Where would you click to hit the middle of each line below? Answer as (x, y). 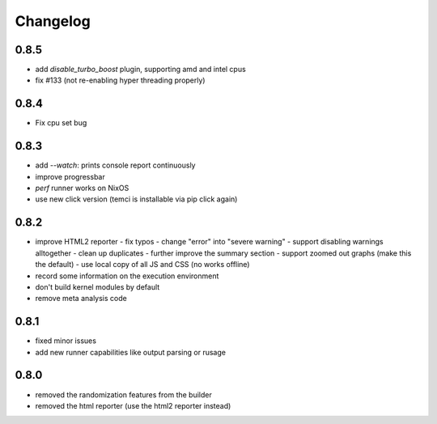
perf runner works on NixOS (82, 188)
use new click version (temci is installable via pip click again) (136, 199)
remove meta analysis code (81, 299)
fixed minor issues (66, 341)
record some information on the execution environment (127, 276)
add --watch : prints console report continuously (115, 165)
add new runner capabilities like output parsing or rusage (131, 352)
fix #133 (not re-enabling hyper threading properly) (120, 80)
